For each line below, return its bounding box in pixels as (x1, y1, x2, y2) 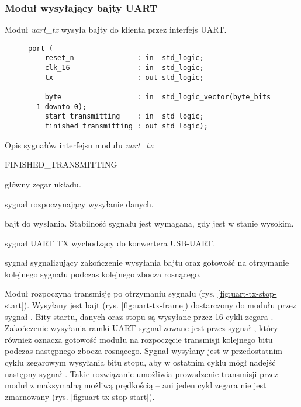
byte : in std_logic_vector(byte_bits (44, 93, 271, 102)
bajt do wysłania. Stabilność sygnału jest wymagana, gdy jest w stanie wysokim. (5, 217, 294, 229)
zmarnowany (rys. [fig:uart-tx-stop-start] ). (5, 390, 155, 402)
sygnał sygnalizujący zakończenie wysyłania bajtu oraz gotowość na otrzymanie (5, 256, 289, 269)
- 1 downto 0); (28, 102, 87, 111)
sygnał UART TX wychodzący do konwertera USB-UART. (5, 236, 216, 249)
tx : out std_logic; (44, 73, 204, 82)
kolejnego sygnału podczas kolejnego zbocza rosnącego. (5, 267, 201, 280)
